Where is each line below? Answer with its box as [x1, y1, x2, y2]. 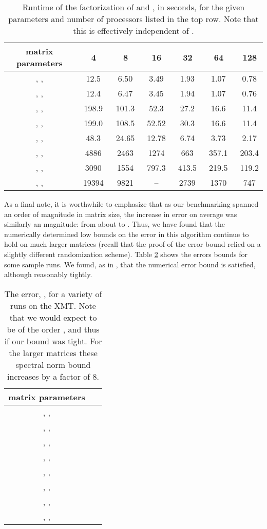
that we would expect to [9, 311, 97, 323]
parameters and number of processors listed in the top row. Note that [8, 13, 259, 25]
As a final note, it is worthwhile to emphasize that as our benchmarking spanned [4, 199, 259, 209]
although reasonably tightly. [4, 269, 92, 280]
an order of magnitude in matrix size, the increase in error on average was [4, 208, 237, 219]
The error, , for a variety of [4, 287, 102, 300]
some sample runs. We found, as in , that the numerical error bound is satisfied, [4, 259, 256, 269]
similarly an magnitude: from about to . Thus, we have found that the [4, 219, 225, 229]
